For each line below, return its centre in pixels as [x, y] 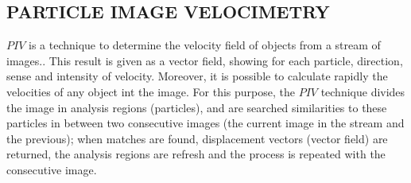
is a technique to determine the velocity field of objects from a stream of [205, 45]
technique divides [363, 91]
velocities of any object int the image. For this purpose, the [151, 91]
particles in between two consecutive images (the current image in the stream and [205, 123]
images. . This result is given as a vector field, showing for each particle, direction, [205, 60]
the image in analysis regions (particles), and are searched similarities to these [197, 107]
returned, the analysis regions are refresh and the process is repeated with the [196, 154]
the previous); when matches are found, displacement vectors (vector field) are [197, 138]
